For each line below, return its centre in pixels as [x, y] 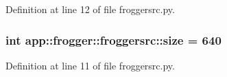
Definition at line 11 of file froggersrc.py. [90, 65]
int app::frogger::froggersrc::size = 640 [113, 40]
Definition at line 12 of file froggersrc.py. [90, 9]
